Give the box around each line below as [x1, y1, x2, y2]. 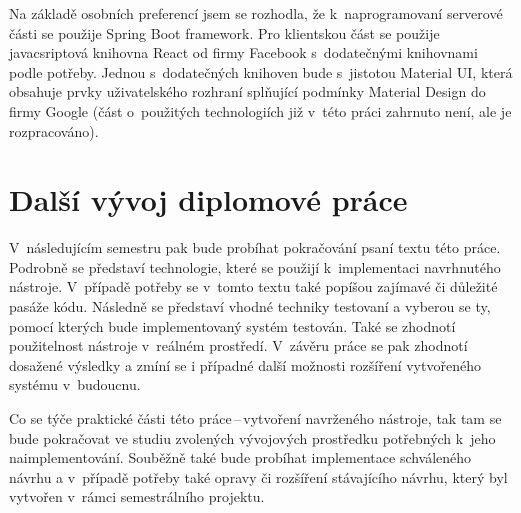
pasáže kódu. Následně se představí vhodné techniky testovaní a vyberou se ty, [9, 296, 491, 317]
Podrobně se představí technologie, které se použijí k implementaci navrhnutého [9, 256, 501, 277]
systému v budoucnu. [9, 374, 141, 395]
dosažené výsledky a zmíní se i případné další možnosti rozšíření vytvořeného [9, 354, 481, 375]
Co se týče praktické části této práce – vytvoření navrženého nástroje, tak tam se [9, 408, 502, 429]
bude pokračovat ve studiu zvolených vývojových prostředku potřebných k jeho [9, 427, 496, 448]
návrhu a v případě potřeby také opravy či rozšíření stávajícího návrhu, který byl [9, 466, 508, 487]
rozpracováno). [9, 120, 99, 141]
